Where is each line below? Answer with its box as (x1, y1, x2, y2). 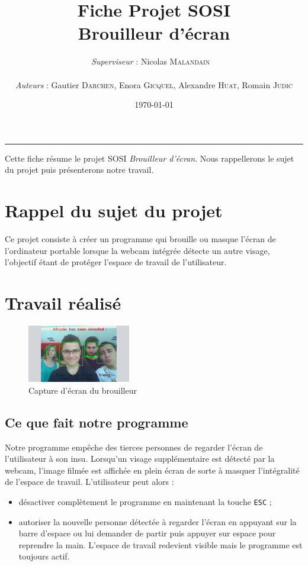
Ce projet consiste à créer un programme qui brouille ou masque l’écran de (5, 233, 276, 245)
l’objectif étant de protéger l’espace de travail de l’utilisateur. (5, 256, 227, 268)
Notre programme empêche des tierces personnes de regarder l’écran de (5, 440, 263, 453)
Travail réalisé (5, 290, 121, 314)
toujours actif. (18, 550, 70, 562)
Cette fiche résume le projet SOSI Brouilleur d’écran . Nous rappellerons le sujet (5, 152, 294, 164)
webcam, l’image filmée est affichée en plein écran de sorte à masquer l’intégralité (5, 464, 300, 476)
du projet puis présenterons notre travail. (5, 163, 154, 176)
